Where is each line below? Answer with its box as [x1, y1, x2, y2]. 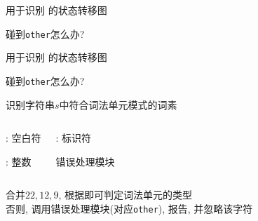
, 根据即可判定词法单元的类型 [58, 187, 193, 202]
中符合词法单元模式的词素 [59, 97, 177, 112]
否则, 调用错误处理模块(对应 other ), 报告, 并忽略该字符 [6, 201, 253, 215]
